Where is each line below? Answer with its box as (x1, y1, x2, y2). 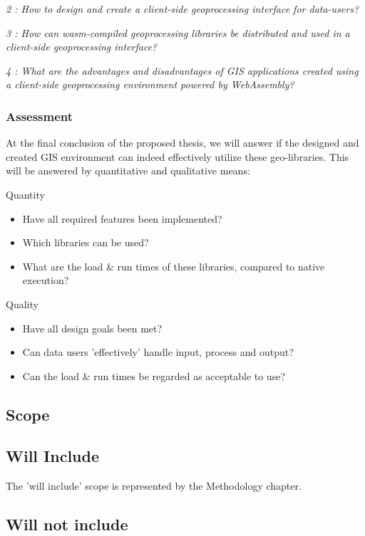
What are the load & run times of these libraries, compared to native (22, 258, 325, 273)
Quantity (6, 186, 45, 201)
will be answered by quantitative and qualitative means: (6, 163, 250, 178)
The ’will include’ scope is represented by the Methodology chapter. (6, 478, 302, 493)
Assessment (6, 107, 73, 125)
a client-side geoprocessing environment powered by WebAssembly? (6, 77, 294, 92)
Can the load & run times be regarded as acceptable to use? (22, 368, 285, 383)
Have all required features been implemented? (22, 211, 222, 226)
